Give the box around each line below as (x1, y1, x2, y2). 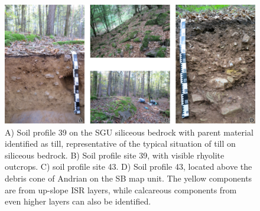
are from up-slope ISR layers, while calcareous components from (5, 183, 237, 196)
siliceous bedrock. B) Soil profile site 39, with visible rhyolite (5, 149, 225, 161)
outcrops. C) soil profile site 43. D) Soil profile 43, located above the (5, 160, 252, 173)
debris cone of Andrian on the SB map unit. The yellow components (5, 172, 252, 184)
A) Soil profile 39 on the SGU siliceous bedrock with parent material (5, 126, 253, 138)
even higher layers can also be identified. (5, 195, 151, 207)
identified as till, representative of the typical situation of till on (5, 137, 236, 150)
